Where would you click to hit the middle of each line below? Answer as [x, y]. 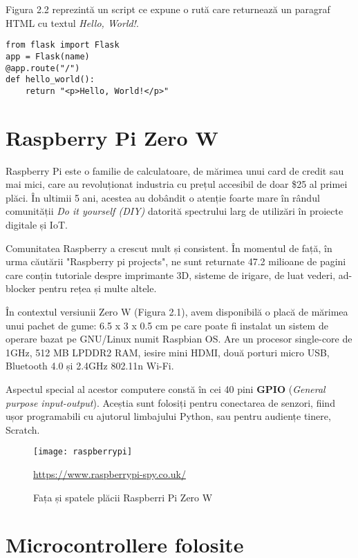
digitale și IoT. [37, 224]
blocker [21, 288]
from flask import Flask [63, 45]
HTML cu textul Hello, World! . [72, 22]
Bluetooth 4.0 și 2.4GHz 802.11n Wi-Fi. [90, 366]
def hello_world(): [50, 80]
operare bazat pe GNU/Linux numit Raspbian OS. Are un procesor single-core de [179, 339]
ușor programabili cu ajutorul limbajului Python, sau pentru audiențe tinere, [168, 416]
